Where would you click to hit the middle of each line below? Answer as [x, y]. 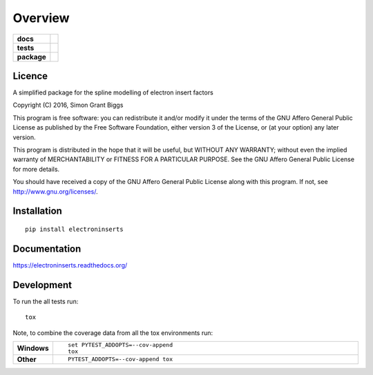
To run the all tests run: [46, 301]
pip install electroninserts [74, 229]
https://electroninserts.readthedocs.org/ [70, 265]
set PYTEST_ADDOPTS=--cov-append [120, 345]
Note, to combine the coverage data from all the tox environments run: [113, 333]
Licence [30, 76]
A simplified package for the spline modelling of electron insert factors [113, 92]
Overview [41, 18]
